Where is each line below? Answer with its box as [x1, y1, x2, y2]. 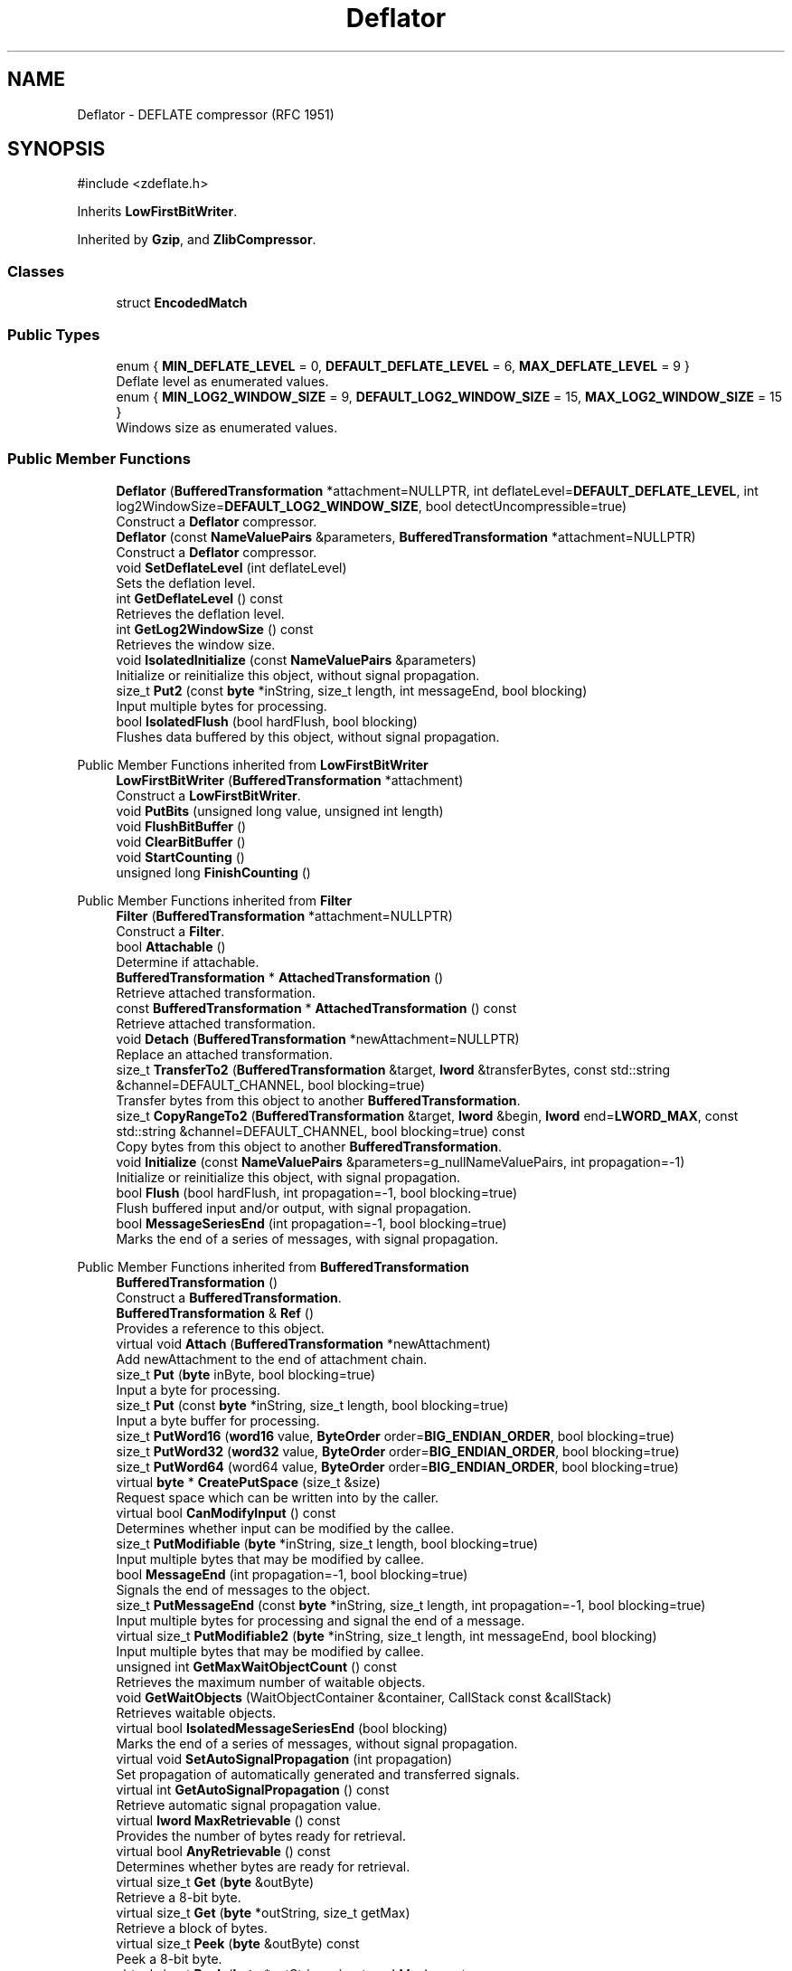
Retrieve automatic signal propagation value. [116, 1796, 382, 1813]
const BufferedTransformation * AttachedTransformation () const [116, 1000, 517, 1016]
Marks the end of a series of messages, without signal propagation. [116, 1735, 518, 1751]
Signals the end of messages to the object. [116, 1581, 371, 1597]
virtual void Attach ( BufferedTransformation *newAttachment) [116, 1335, 491, 1351]
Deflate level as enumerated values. [116, 373, 329, 389]
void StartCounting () [116, 848, 245, 865]
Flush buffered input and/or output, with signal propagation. [116, 1199, 472, 1216]
